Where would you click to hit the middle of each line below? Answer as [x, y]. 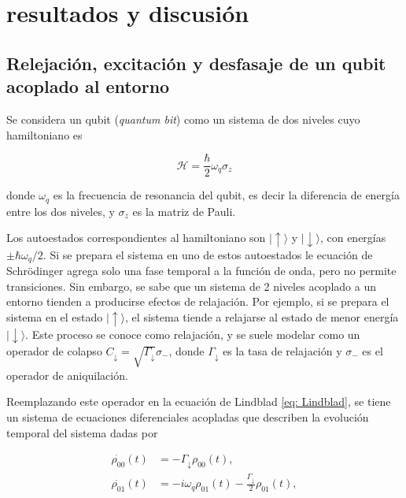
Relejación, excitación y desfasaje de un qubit [196, 63]
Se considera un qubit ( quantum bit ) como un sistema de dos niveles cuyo [183, 119]
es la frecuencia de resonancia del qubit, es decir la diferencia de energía [226, 195]
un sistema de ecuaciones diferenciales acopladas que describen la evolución [188, 416]
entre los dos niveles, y [61, 211]
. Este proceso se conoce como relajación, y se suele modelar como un [193, 334]
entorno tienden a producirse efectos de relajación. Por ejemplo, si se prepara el [198, 301]
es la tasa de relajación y [282, 351]
